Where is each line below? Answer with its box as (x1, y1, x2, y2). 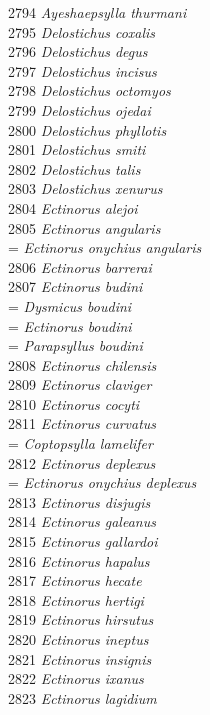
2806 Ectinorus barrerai (8, 256, 152, 277)
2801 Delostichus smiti (8, 139, 146, 160)
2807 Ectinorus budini (8, 276, 143, 297)
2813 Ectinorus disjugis (8, 491, 151, 512)
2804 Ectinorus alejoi (8, 197, 138, 218)
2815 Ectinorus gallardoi (8, 531, 158, 552)
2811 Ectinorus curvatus (8, 413, 157, 434)
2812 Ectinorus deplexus (8, 452, 156, 473)
